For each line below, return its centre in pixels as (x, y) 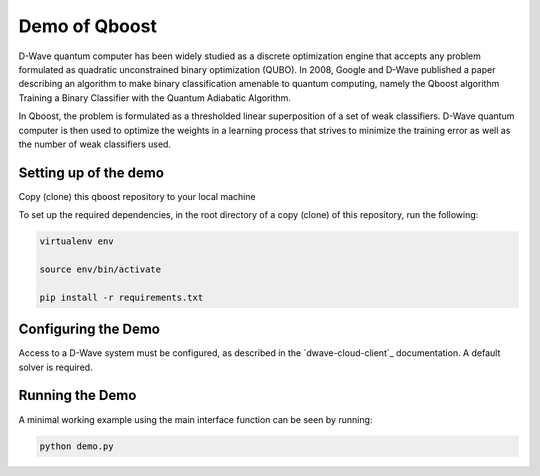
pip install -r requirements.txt (121, 297)
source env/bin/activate (100, 269)
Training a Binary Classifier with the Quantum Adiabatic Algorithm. (155, 97)
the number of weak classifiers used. (95, 144)
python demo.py (76, 446)
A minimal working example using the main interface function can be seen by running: (195, 419)
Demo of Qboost (87, 26)
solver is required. (56, 367)
